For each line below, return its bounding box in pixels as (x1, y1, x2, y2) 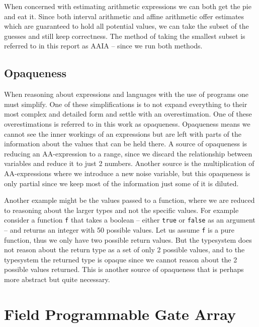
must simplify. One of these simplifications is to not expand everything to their (4, 98, 247, 109)
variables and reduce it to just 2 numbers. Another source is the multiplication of (4, 158, 254, 169)
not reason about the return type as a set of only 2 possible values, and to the (4, 244, 245, 255)
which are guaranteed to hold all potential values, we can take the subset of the (4, 21, 249, 31)
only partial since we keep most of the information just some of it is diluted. (4, 178, 239, 188)
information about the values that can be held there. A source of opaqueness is (4, 138, 247, 149)
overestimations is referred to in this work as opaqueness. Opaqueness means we (4, 118, 250, 129)
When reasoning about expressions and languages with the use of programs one (4, 89, 249, 99)
